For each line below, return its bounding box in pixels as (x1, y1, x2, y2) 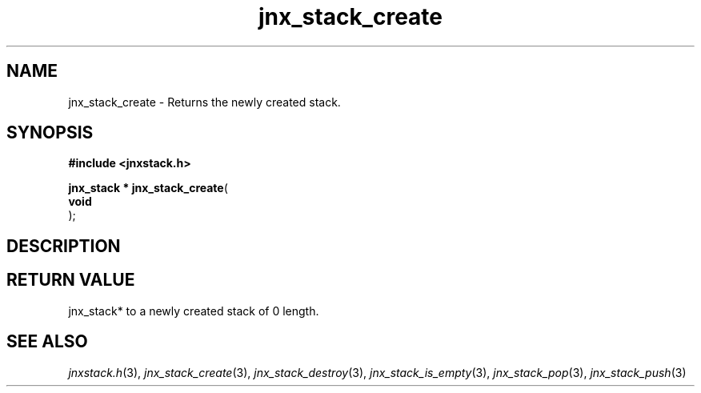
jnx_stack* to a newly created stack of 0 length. (68, 303, 319, 318)
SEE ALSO (6, 331, 88, 352)
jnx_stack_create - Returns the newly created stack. (68, 94, 341, 109)
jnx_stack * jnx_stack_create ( (68, 181, 228, 195)
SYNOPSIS (6, 122, 94, 143)
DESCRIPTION (6, 235, 121, 256)
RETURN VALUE (6, 270, 135, 291)
